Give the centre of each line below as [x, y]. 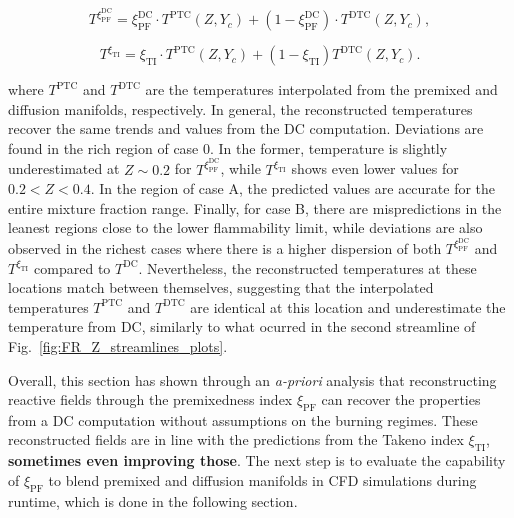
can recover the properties [401, 399]
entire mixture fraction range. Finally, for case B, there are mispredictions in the [255, 207]
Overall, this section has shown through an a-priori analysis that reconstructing [252, 379]
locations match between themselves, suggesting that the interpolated [221, 287]
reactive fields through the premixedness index [150, 399]
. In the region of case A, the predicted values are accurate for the [293, 188]
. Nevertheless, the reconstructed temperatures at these [307, 267]
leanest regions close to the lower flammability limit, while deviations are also [245, 227]
